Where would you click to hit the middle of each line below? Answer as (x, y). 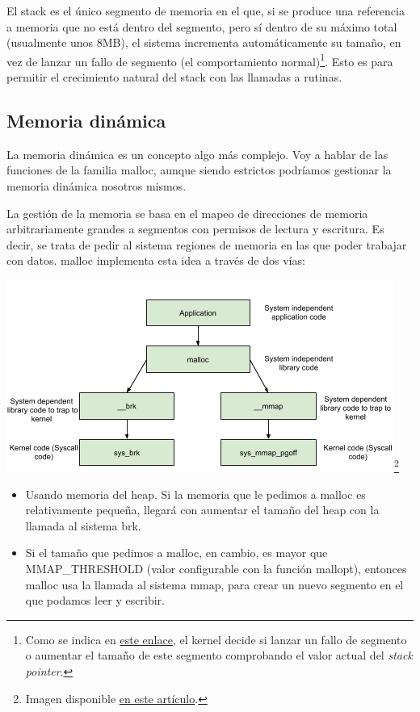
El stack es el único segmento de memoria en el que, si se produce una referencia (206, 10)
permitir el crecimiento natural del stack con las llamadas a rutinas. (174, 77)
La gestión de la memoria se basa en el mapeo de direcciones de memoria (187, 213)
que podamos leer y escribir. (95, 600)
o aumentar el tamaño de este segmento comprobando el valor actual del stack (219, 655)
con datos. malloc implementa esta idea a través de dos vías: (156, 260)
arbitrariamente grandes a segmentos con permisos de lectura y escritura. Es (195, 229)
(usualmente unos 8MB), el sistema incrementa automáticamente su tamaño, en (204, 42)
